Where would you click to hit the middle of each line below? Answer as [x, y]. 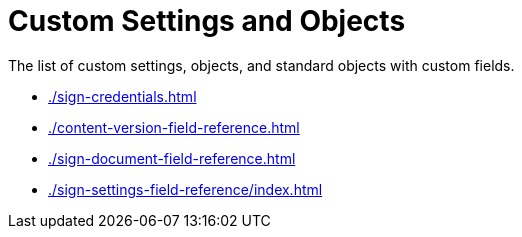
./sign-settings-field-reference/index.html [185, 189]
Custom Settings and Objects [207, 21]
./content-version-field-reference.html [174, 127]
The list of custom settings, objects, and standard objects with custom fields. [261, 65]
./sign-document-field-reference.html [172, 158]
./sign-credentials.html [122, 96]
